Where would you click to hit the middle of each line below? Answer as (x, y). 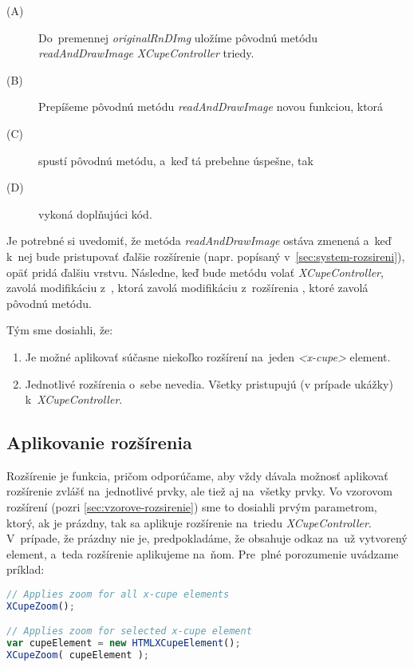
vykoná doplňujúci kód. (95, 213)
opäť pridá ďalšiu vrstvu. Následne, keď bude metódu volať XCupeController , (195, 272)
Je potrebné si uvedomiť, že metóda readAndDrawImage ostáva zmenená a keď (199, 241)
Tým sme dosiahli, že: (60, 330)
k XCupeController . (74, 399)
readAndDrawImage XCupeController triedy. (146, 53)
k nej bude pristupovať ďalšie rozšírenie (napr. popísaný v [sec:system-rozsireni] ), (206, 256)
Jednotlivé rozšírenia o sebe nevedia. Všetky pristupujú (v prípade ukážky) (209, 383)
